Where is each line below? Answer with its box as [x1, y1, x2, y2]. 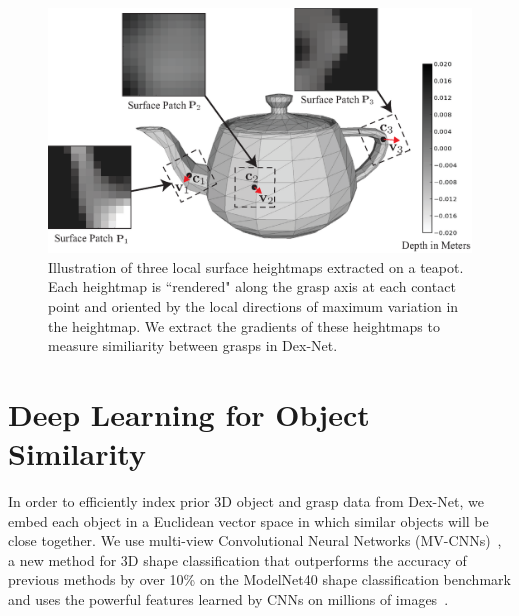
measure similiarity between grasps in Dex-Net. [48, 335, 338, 356]
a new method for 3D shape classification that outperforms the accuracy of [8, 549, 467, 570]
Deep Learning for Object [8, 393, 370, 434]
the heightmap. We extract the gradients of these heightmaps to [48, 315, 440, 336]
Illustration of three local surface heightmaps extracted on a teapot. [48, 256, 464, 277]
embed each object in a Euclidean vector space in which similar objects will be [8, 510, 489, 531]
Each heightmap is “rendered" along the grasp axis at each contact [48, 276, 456, 297]
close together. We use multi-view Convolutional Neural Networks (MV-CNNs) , [8, 530, 502, 551]
